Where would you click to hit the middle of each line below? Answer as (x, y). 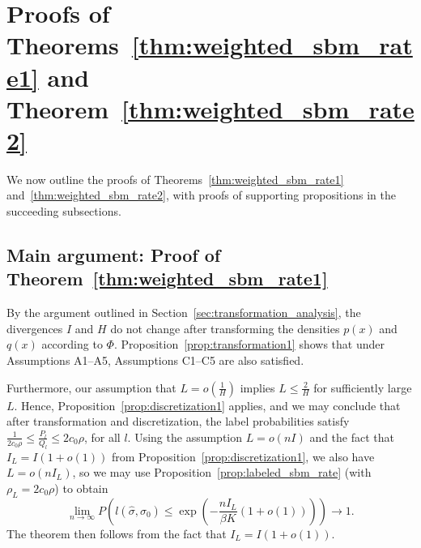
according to (72, 344)
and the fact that (352, 437)
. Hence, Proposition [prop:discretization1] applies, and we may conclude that (207, 405)
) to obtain (81, 488)
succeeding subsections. (64, 211)
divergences (35, 328)
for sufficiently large (363, 387)
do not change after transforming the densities (225, 328)
